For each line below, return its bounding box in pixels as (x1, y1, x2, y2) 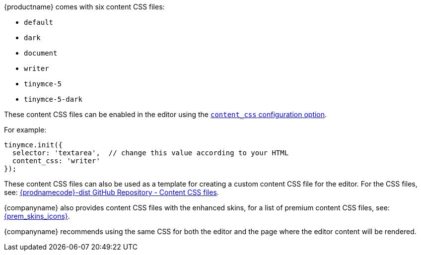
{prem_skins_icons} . (4, 212, 70, 220)
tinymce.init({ (4, 141, 63, 149)
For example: (4, 126, 47, 134)
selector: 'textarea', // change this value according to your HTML (12, 149, 289, 157)
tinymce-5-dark (24, 95, 83, 103)
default (24, 18, 54, 26)
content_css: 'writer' (12, 157, 100, 165)
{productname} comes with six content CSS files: (4, 2, 165, 11)
